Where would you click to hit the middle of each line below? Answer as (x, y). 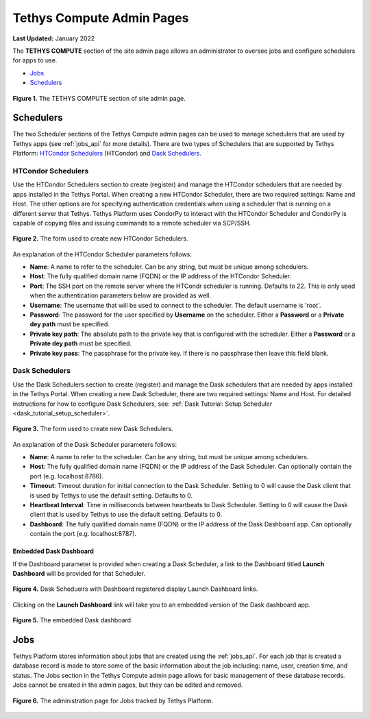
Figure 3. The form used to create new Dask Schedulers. (93, 429)
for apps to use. (35, 60)
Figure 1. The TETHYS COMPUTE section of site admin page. (99, 98)
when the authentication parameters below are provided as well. (121, 295)
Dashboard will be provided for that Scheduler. (79, 573)
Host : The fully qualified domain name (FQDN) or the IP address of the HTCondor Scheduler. (161, 276)
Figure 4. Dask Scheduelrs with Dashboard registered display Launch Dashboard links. (135, 589)
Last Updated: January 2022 (54, 38)
